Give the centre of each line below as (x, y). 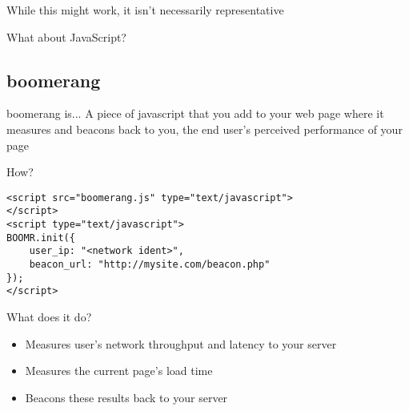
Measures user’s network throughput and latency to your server (181, 343)
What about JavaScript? (66, 36)
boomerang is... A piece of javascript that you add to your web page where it (195, 113)
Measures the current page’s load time (119, 371)
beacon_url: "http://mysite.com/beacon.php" (150, 265)
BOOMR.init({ (41, 238)
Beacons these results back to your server (126, 397)
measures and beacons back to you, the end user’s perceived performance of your (204, 129)
